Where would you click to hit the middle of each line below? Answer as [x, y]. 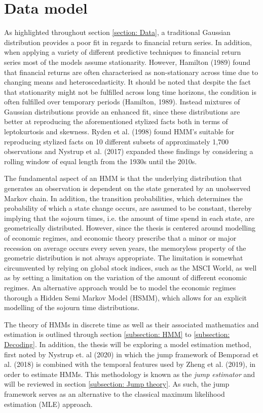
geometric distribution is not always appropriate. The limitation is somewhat [124, 258]
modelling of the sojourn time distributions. [72, 307]
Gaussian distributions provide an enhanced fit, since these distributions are [122, 111]
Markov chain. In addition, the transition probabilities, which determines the [124, 198]
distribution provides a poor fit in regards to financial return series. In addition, [128, 42]
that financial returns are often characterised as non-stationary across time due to [131, 72]
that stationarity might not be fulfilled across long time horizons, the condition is [130, 91]
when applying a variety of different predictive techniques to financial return [123, 52]
